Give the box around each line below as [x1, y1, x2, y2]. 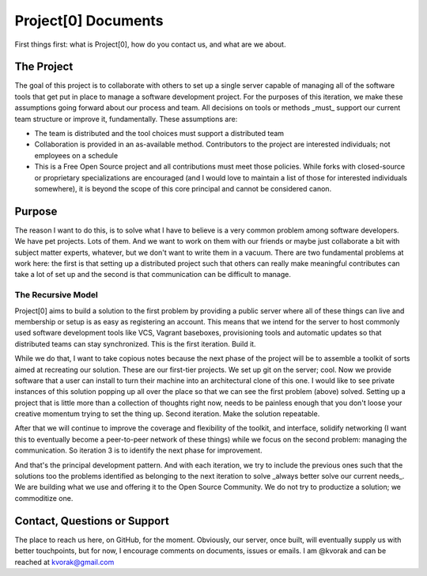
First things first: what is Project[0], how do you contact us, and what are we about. [14, 40, 286, 49]
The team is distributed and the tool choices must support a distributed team [34, 129, 285, 138]
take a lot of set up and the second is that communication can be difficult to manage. [14, 270, 292, 279]
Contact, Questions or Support [14, 514, 169, 528]
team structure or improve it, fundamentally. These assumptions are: [14, 114, 238, 123]
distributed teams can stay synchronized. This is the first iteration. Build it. [14, 339, 256, 348]
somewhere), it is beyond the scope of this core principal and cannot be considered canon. [34, 184, 332, 193]
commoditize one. [14, 493, 74, 502]
